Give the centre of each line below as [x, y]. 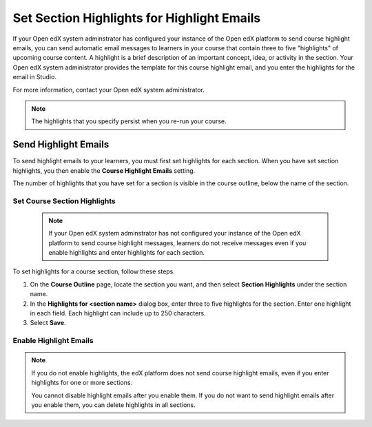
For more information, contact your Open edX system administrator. [108, 90]
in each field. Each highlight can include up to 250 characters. [118, 313]
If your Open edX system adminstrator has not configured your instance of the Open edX [175, 233]
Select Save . [48, 323]
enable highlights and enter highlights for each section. [127, 253]
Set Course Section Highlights [64, 201]
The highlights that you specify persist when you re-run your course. [129, 121]
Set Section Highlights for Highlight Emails [137, 18]
